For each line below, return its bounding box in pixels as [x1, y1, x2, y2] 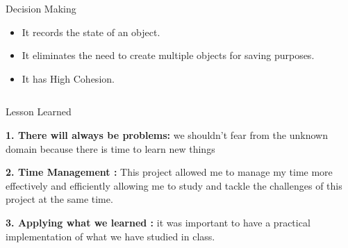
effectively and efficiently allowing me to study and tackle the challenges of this [6, 178, 342, 192]
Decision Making [6, 1, 76, 15]
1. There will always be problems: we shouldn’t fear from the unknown [6, 127, 328, 142]
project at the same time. [6, 192, 113, 206]
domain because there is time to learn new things [6, 141, 215, 156]
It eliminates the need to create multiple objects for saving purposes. [22, 48, 315, 63]
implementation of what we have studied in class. [6, 229, 215, 243]
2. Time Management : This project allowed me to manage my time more [6, 165, 333, 179]
